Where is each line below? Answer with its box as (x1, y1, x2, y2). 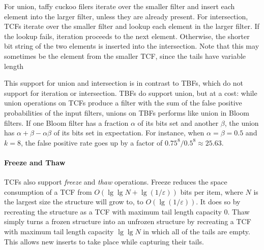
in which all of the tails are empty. (143, 226, 250, 237)
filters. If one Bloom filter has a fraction (4, 117, 129, 128)
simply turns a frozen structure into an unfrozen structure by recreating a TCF (4, 216, 251, 227)
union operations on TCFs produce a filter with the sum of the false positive (4, 97, 242, 108)
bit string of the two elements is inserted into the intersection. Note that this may (4, 41, 259, 51)
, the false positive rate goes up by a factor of (20, 137, 163, 148)
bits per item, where (180, 186, 243, 197)
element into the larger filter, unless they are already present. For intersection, (4, 11, 248, 21)
